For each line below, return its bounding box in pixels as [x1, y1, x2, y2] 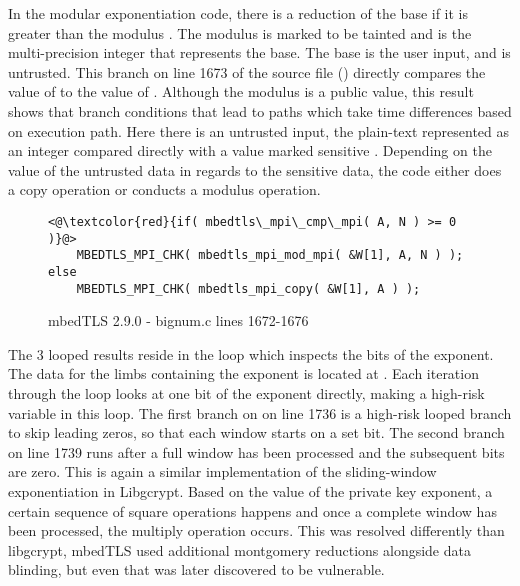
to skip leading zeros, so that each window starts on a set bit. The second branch [8, 422, 505, 443]
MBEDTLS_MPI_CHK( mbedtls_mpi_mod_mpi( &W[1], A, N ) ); [76, 248, 464, 263]
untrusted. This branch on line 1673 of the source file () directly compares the [8, 61, 486, 82]
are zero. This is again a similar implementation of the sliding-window [8, 461, 437, 482]
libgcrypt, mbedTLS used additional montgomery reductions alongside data [8, 539, 471, 560]
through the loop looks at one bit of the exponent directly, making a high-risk [8, 383, 485, 403]
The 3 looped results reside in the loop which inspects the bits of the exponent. [8, 343, 494, 364]
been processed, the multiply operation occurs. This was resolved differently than [8, 520, 505, 541]
